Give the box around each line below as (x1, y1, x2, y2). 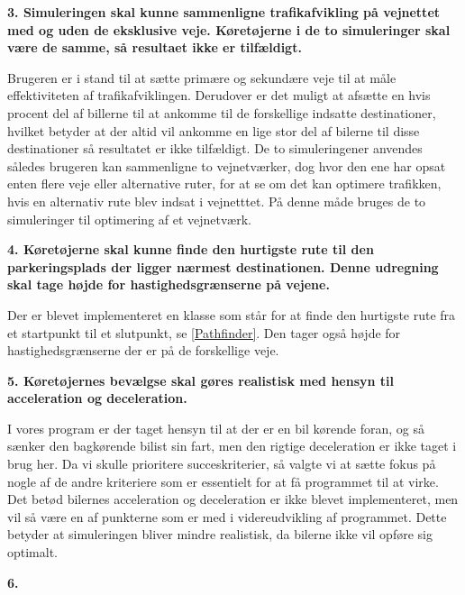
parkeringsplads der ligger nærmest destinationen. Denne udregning (7, 257, 439, 276)
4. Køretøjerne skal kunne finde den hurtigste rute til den (7, 240, 374, 259)
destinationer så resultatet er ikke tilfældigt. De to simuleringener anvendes (7, 139, 423, 158)
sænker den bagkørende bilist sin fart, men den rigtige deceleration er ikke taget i (7, 436, 457, 455)
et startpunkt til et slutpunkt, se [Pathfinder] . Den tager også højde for (7, 323, 401, 342)
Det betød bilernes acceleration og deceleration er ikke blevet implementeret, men (7, 490, 459, 508)
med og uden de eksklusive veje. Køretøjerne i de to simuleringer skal (7, 20, 451, 39)
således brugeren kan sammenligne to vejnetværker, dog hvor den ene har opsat (7, 156, 446, 175)
